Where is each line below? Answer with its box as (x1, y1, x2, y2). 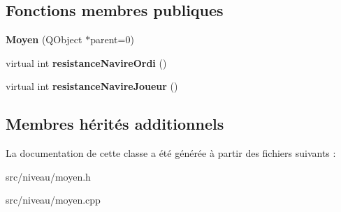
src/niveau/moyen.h (6, 169, 91, 183)
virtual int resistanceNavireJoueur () (6, 79, 178, 93)
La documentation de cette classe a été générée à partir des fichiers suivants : (6, 146, 336, 160)
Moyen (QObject (6, 32, 82, 47)
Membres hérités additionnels (6, 113, 224, 135)
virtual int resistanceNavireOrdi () (6, 55, 167, 70)
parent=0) (90, 32, 134, 47)
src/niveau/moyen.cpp (6, 192, 101, 207)
